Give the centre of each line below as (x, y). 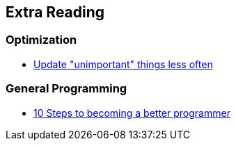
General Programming (66, 89)
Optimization (41, 40)
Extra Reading (55, 12)
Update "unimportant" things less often (123, 64)
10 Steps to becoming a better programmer (132, 113)
